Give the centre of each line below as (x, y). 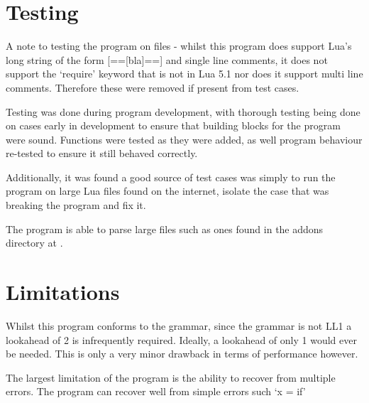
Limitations (63, 292)
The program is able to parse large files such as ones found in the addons (165, 229)
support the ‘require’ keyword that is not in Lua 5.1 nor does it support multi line (184, 74)
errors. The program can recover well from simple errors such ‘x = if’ (156, 391)
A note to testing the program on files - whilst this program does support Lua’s (179, 46)
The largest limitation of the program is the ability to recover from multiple (171, 377)
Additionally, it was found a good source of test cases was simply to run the (171, 177)
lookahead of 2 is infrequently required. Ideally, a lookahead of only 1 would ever (181, 339)
